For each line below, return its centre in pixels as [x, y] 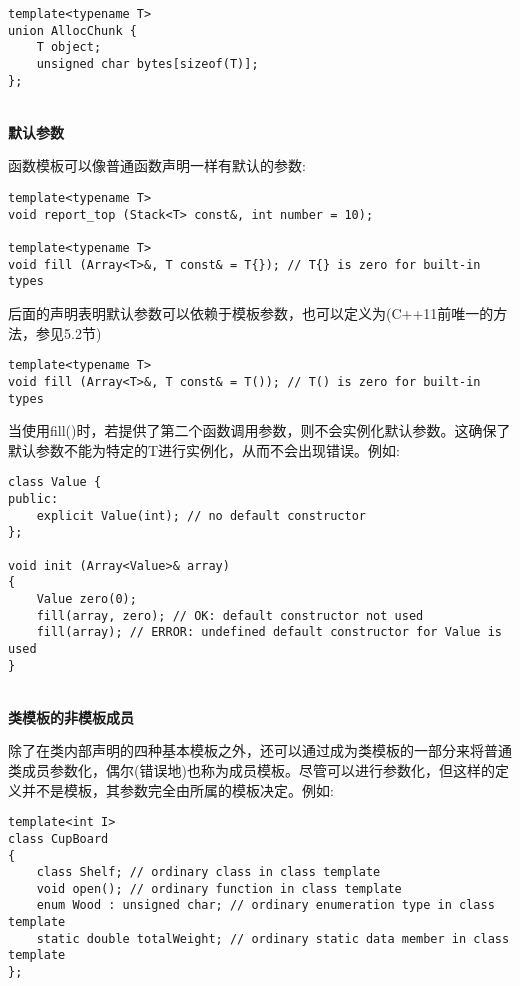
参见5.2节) [68, 332]
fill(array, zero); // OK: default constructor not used [230, 615]
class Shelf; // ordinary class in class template [208, 872]
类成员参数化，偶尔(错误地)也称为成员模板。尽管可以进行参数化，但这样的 [251, 770]
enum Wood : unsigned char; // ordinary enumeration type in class [265, 905]
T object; [69, 47]
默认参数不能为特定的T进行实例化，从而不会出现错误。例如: [204, 449]
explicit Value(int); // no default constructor [201, 515]
